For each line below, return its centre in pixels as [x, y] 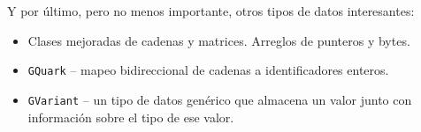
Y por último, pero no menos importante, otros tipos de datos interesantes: [211, 11]
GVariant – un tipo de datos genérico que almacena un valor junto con [220, 99]
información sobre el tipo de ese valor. [131, 117]
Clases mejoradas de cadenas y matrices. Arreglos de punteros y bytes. [219, 40]
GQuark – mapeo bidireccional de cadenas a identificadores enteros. [208, 70]
